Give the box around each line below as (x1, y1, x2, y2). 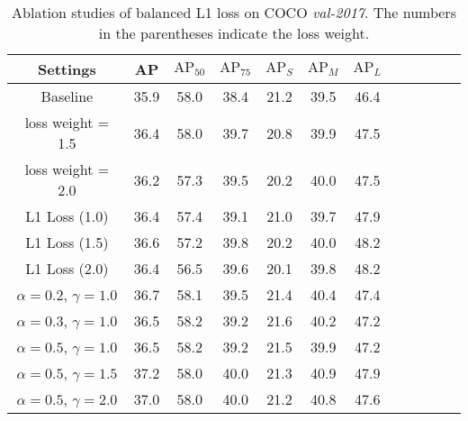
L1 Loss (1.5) (25, 232, 109, 252)
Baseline (40, 86, 94, 106)
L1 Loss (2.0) (25, 258, 109, 279)
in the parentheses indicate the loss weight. (98, 23, 370, 43)
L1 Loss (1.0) (25, 206, 109, 226)
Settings (38, 59, 96, 79)
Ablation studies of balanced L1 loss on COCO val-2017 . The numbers (12, 2, 456, 23)
